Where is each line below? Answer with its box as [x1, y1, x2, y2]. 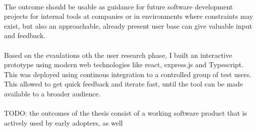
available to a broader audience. [4, 88, 101, 98]
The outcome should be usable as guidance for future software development [4, 1, 233, 11]
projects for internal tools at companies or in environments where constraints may [4, 11, 253, 21]
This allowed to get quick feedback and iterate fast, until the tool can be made [4, 79, 243, 89]
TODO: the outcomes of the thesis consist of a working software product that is [4, 108, 247, 118]
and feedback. [4, 30, 46, 41]
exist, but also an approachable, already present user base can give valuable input [4, 20, 253, 31]
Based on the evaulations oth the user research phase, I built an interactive [4, 49, 232, 60]
